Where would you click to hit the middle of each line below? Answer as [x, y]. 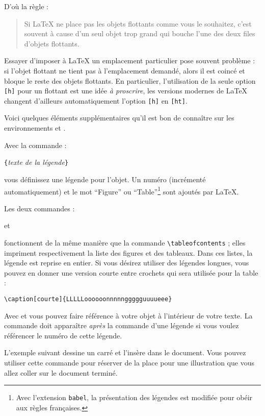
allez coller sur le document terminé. [61, 372]
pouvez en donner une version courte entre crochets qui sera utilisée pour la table [131, 272]
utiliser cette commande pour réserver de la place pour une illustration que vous [129, 362]
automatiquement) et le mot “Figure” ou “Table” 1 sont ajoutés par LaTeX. [122, 190]
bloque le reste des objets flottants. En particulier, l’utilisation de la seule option [130, 80]
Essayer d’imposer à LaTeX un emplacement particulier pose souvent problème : [130, 60]
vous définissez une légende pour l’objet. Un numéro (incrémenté [105, 179]
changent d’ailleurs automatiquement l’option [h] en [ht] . [96, 100]
